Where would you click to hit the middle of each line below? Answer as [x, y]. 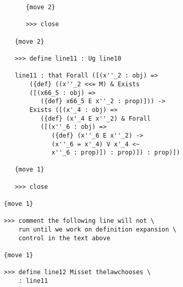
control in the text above [65, 238]
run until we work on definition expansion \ [97, 230]
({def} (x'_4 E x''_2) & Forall [96, 118]
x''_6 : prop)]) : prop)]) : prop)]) [116, 153]
